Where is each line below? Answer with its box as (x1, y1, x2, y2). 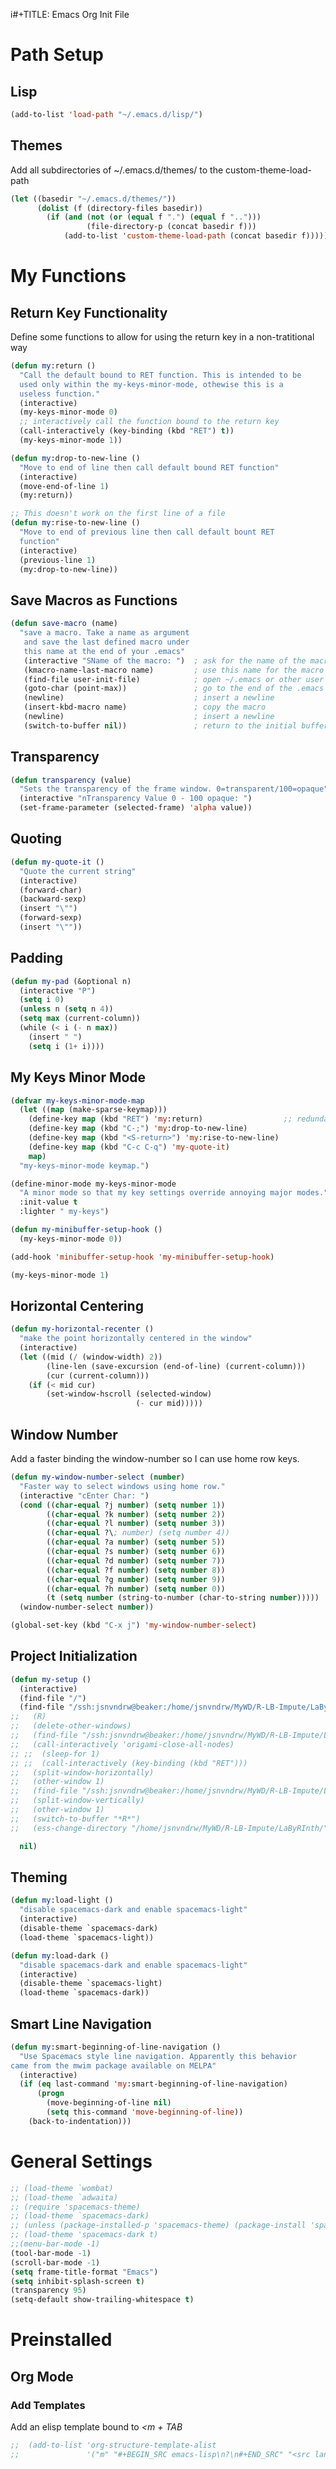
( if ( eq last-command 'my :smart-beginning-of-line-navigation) (19, 2079, 288, 2089)
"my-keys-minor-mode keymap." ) (19, 1160, 150, 1171)
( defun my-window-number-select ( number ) (10, 1472, 186, 1482)
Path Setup (10, 44, 104, 66)
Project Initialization (10, 1648, 138, 1665)
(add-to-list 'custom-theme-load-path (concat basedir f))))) (63, 231, 329, 241)
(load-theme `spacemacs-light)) (19, 1932, 155, 1943)
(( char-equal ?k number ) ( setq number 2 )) (46, 1509, 226, 1519)
